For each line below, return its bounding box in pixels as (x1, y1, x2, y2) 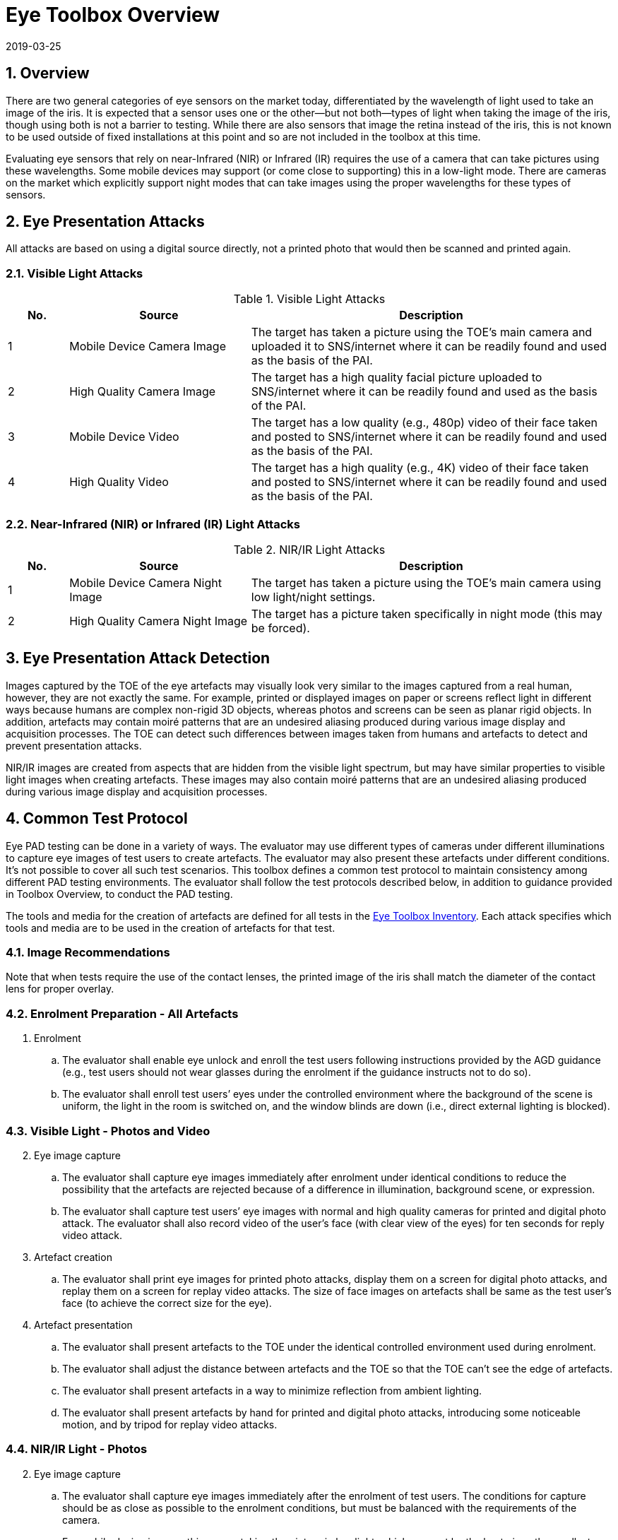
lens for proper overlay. (6, 983, 114, 995)
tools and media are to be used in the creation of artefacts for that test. (6, 921, 335, 934)
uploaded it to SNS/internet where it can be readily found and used (251, 339, 607, 354)
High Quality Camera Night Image (69, 613, 248, 628)
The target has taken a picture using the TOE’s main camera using (251, 575, 601, 590)
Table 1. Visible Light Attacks (233, 292, 386, 307)
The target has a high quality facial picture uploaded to (251, 370, 542, 385)
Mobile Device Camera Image (69, 339, 226, 354)
